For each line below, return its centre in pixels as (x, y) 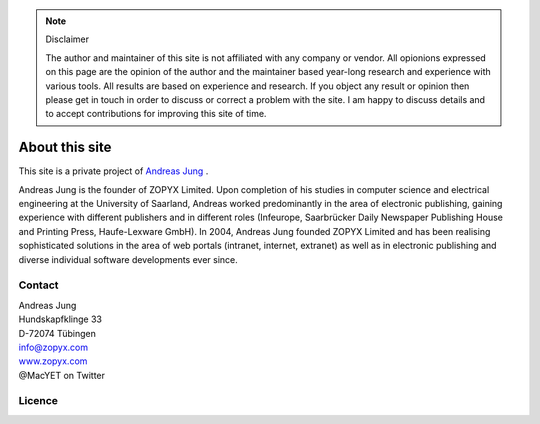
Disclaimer (67, 39)
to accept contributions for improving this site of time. (156, 114)
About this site (65, 147)
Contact (38, 285)
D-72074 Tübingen (57, 333)
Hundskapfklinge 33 (60, 319)
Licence (38, 401)
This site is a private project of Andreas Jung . (113, 171)
